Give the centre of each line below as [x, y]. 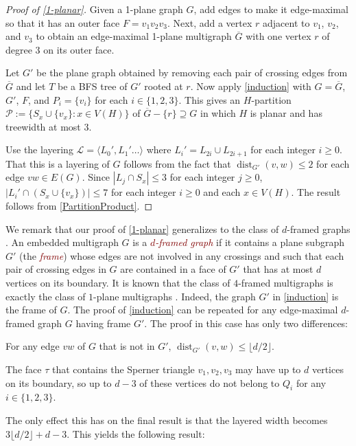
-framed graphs [319, 228]
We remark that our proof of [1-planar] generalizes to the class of [142, 228]
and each [222, 192]
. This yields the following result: [136, 433]
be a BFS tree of [92, 86]
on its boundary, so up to [59, 382]
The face [24, 369]
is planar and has [286, 113]
